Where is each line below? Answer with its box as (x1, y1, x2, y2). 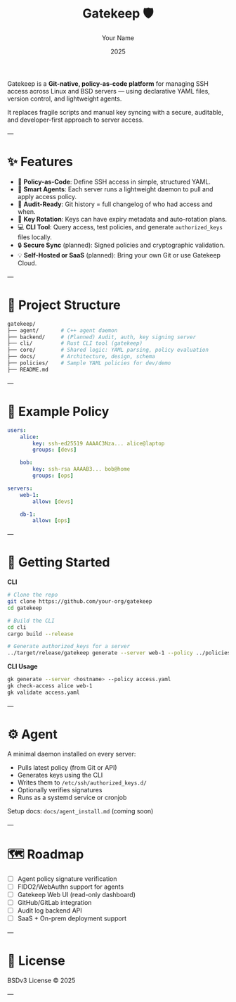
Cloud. (17, 258, 37, 267)
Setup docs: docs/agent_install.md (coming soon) (7, 806, 154, 815)
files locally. (17, 233, 53, 241)
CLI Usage (7, 662, 38, 671)
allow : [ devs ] (32, 497, 74, 505)
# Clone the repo (7, 592, 58, 599)
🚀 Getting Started (7, 554, 110, 571)
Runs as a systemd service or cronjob (17, 793, 127, 801)
